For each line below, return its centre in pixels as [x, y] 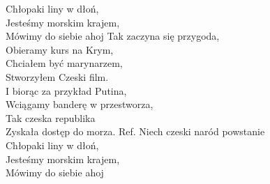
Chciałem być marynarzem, [64, 63]
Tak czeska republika [51, 117]
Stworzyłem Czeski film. [57, 76]
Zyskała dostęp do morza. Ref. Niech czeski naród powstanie [135, 131]
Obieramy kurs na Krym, [60, 49]
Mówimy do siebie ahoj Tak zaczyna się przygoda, [113, 36]
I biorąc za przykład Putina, [66, 90]
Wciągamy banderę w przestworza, [80, 104]
